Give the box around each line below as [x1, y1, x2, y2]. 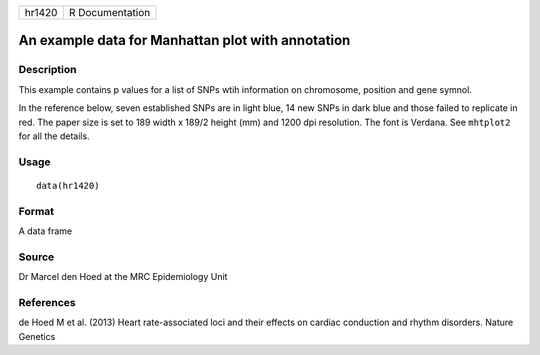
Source [18, 250, 55, 264]
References [18, 295, 76, 309]
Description [18, 63, 77, 77]
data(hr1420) [36, 180, 100, 191]
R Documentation [68, 6, 151, 19]
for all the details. [18, 130, 90, 142]
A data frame [18, 225, 73, 237]
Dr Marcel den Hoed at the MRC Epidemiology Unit [18, 271, 228, 283]
